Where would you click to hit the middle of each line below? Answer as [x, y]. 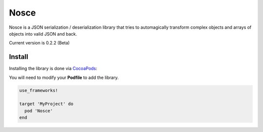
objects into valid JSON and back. [43, 34]
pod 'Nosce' [39, 111]
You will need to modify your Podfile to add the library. [64, 77]
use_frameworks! [39, 90]
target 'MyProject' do [46, 104]
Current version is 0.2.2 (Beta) [39, 43]
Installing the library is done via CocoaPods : [53, 69]
